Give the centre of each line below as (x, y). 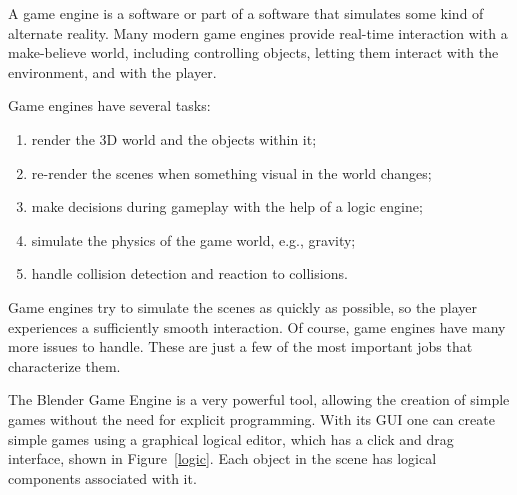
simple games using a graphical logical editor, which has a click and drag (231, 438)
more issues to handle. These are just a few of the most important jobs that (240, 346)
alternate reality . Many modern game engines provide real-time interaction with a (258, 32)
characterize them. (64, 365)
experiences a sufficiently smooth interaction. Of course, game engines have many (257, 326)
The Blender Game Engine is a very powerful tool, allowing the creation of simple (259, 399)
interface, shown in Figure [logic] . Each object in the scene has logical (222, 458)
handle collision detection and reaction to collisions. (189, 273)
